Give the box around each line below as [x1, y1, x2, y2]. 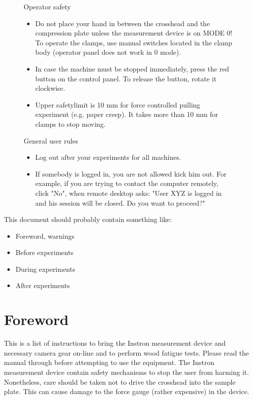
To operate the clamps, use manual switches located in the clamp [35, 37, 232, 47]
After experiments [15, 280, 70, 291]
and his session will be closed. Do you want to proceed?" [35, 197, 205, 208]
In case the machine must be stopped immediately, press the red [35, 63, 229, 73]
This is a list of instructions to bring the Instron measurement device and [4, 338, 226, 348]
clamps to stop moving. [35, 118, 106, 129]
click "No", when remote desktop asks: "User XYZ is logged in [35, 187, 222, 198]
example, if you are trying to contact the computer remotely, [35, 178, 219, 188]
